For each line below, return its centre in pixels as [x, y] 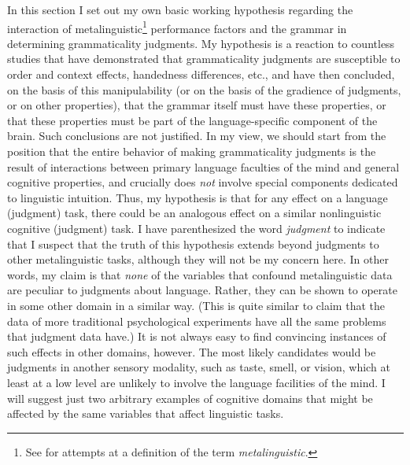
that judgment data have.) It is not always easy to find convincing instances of [197, 336]
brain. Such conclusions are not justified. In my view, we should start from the [197, 136]
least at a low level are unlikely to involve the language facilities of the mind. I [196, 382]
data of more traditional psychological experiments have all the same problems [197, 321]
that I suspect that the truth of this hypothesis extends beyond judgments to [193, 244]
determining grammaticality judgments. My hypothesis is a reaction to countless [201, 43]
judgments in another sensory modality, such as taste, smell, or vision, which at [199, 367]
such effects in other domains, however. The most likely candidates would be [192, 351]
